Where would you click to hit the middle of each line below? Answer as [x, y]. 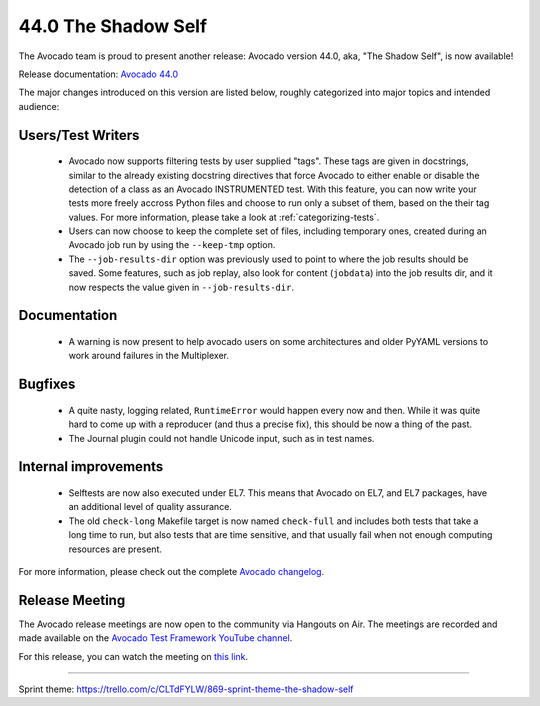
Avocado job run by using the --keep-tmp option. [172, 245]
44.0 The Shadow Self [113, 26]
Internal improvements [91, 466]
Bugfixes [47, 384]
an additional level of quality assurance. [150, 507]
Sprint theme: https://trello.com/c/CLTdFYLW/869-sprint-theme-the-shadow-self [186, 689]
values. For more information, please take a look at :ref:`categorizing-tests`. [224, 217]
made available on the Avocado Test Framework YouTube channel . [155, 638]
